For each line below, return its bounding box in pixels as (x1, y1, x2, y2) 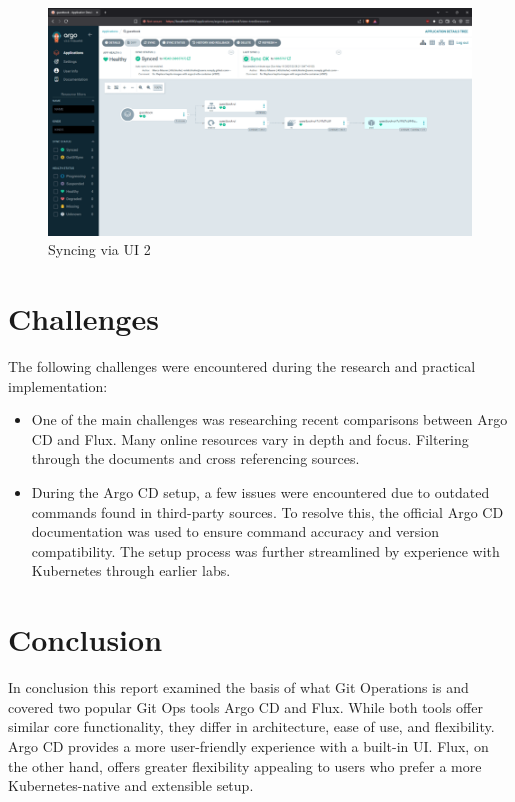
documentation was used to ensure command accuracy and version (31, 521, 439, 542)
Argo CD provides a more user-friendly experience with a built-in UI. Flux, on (8, 735, 489, 756)
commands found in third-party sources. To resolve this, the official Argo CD (31, 501, 504, 522)
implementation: (8, 375, 108, 396)
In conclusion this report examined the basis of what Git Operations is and (8, 677, 469, 698)
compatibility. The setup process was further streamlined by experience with (31, 540, 500, 561)
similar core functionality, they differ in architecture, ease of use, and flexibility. (8, 716, 495, 737)
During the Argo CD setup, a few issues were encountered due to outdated (31, 482, 490, 503)
